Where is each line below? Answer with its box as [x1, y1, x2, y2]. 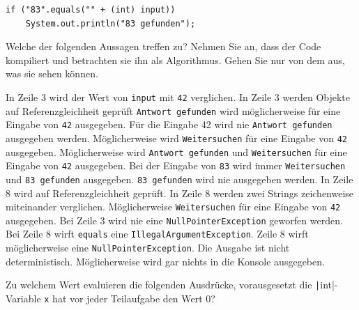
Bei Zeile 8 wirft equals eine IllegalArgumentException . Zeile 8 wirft [6, 226, 309, 241]
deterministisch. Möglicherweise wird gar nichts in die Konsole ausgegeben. [6, 254, 325, 268]
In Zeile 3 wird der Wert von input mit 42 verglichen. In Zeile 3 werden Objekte [6, 89, 351, 104]
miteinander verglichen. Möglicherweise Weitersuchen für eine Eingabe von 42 [6, 199, 341, 214]
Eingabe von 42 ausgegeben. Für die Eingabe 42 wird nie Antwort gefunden [6, 117, 333, 132]
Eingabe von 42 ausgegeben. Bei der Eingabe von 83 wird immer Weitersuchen [6, 158, 346, 173]
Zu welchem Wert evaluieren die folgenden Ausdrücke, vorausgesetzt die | [6, 277, 321, 292]
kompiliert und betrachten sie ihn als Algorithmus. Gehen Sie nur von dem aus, [6, 52, 345, 67]
